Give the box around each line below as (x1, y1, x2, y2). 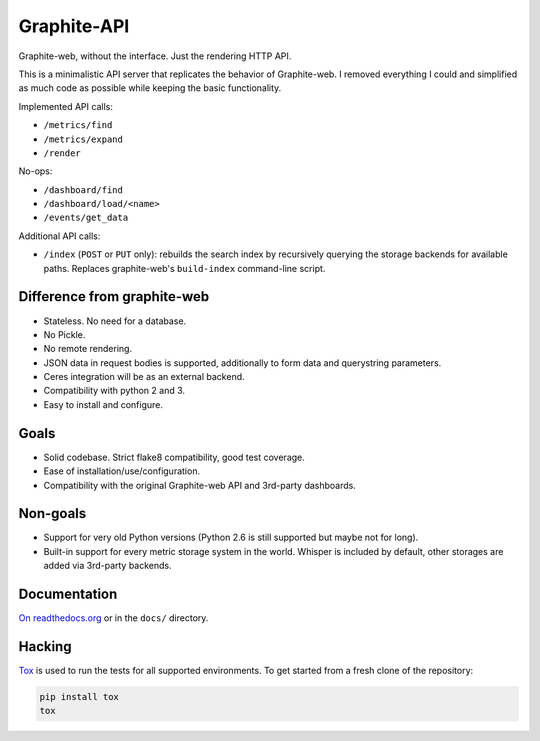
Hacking (18, 638, 72, 655)
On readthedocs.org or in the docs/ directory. (18, 612, 209, 624)
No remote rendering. (43, 343, 133, 355)
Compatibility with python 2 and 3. (43, 385, 185, 397)
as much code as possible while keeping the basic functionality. (18, 82, 282, 94)
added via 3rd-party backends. (43, 560, 172, 572)
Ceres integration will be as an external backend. (43, 371, 245, 383)
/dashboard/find (43, 184, 124, 195)
